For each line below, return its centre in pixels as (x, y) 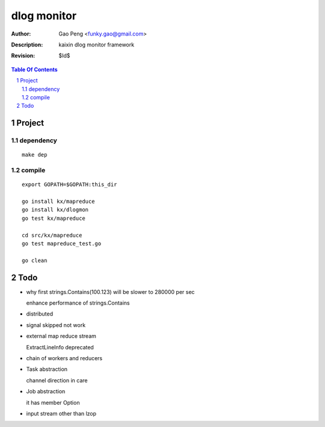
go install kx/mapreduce (58, 201)
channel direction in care (57, 380)
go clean (35, 260)
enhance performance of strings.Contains (78, 303)
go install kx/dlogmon (55, 210)
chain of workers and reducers (64, 358)
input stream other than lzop (61, 413)
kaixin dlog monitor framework (97, 45)
